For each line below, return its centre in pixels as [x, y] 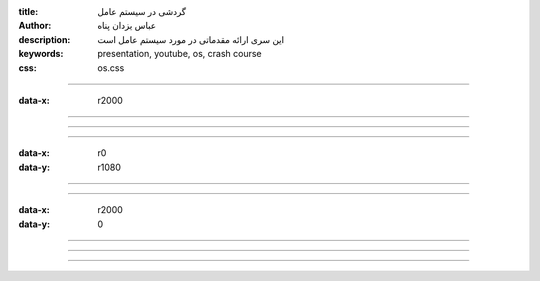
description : [44, 39]
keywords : [41, 54]
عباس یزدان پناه [127, 26]
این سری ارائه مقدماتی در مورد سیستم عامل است [191, 39]
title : [28, 11]
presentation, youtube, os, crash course [179, 54]
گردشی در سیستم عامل [142, 11]
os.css [111, 67]
